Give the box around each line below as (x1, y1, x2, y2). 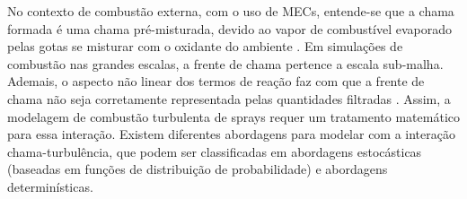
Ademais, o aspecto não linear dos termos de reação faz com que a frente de (7, 72, 425, 91)
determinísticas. (7, 177, 93, 195)
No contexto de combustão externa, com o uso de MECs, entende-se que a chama (7, 2, 454, 20)
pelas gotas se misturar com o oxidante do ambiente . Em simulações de (7, 37, 403, 56)
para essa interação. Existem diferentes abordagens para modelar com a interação (7, 125, 455, 143)
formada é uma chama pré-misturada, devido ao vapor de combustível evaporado (7, 19, 453, 38)
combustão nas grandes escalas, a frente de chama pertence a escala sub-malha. (7, 54, 444, 73)
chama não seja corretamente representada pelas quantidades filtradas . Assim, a (7, 89, 451, 108)
